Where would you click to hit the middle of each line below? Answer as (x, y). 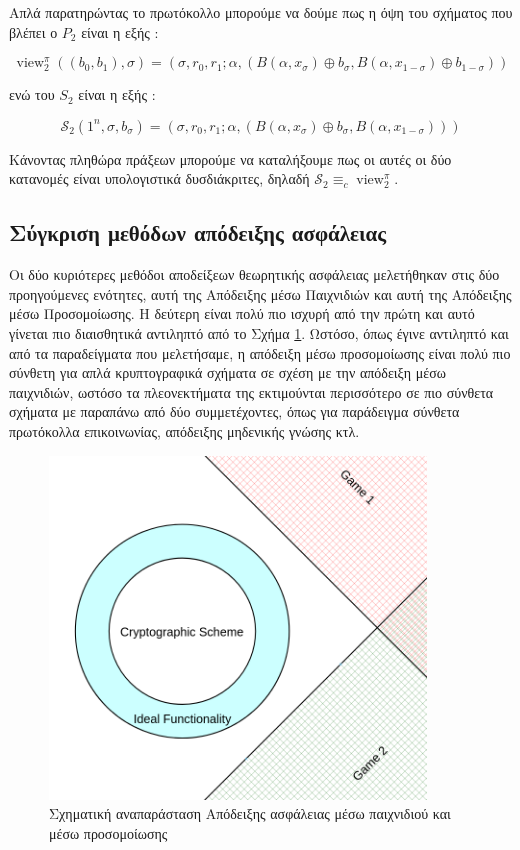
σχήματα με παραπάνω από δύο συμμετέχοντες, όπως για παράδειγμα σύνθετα (234, 411)
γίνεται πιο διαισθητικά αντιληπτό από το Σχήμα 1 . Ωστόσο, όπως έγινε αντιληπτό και (259, 332)
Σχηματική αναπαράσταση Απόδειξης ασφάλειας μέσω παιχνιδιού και (250, 813)
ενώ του (32, 94)
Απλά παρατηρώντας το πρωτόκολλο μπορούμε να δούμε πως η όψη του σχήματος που (261, 12)
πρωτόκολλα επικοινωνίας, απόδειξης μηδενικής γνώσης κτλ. (184, 430)
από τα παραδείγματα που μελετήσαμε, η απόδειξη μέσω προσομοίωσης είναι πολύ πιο (260, 352)
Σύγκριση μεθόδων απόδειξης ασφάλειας (198, 232)
